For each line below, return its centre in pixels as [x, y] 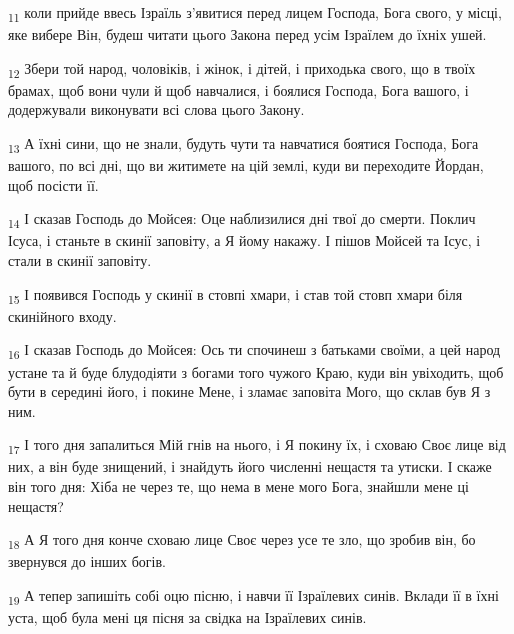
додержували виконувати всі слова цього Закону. [156, 109]
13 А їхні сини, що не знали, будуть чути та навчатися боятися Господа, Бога [243, 144]
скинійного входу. [62, 315]
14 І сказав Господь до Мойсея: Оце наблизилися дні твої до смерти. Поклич [242, 220]
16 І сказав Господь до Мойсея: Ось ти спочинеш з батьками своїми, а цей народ [254, 351]
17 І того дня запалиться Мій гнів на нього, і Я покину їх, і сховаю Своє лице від [257, 446]
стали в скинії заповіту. [80, 260]
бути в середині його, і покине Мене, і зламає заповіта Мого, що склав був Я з [249, 391]
